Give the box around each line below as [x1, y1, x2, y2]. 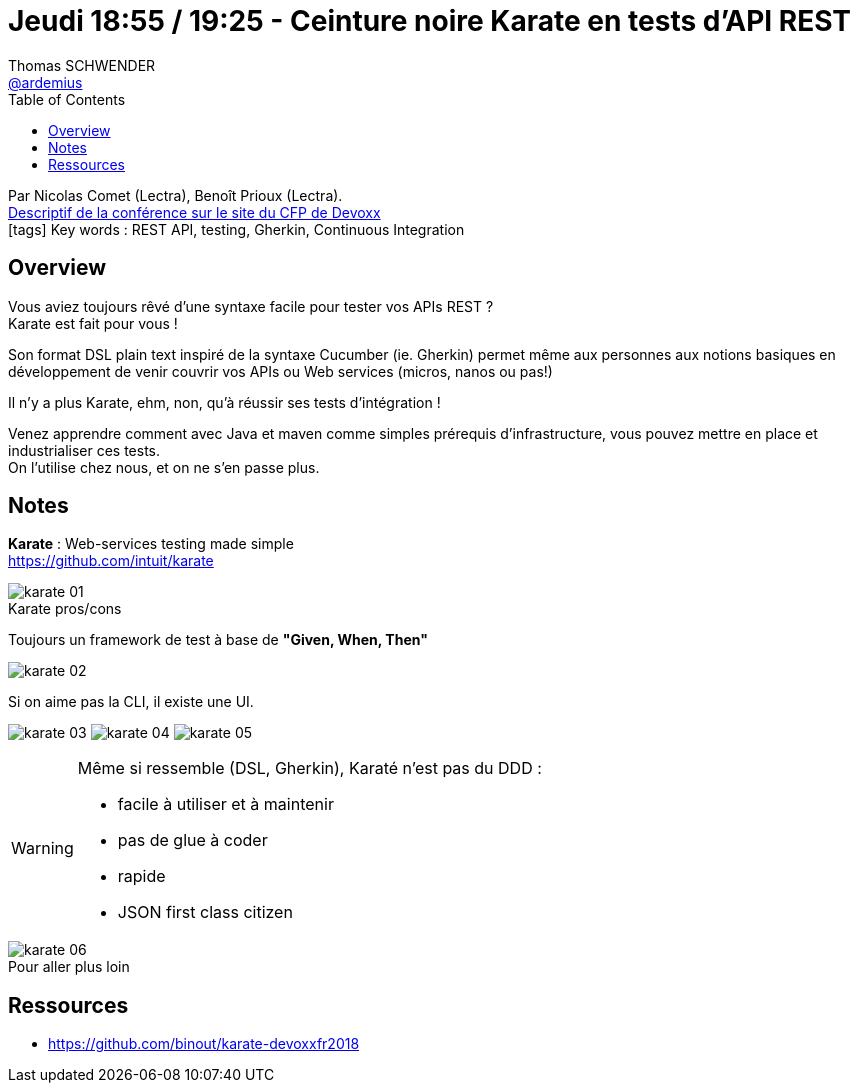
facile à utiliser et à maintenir [117, 794, 334, 815]
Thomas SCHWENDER [8, 56, 156, 74]
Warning [11, 838, 74, 859]
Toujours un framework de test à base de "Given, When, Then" [8, 631, 428, 649]
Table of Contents [8, 90, 126, 108]
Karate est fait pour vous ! [8, 314, 178, 332]
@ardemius [8, 73, 83, 91]
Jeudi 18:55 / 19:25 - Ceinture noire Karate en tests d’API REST [8, 4, 852, 38]
